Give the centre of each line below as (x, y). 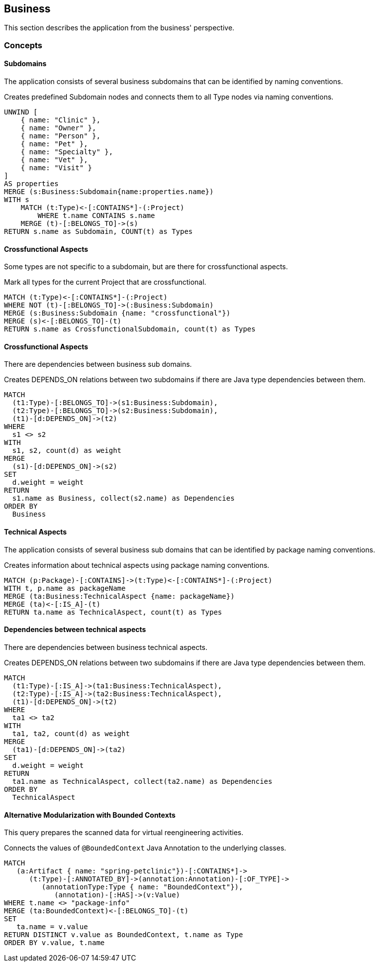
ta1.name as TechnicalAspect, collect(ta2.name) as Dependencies (142, 781)
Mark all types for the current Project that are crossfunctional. (105, 282)
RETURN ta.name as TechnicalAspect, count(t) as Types (113, 612)
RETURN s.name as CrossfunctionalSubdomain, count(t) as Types (130, 329)
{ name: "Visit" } (56, 168)
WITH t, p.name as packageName (65, 588)
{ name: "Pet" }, (54, 144)
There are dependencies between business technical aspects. (106, 647)
